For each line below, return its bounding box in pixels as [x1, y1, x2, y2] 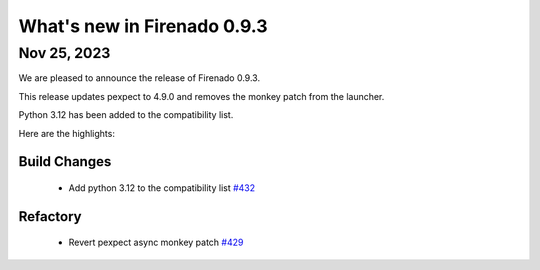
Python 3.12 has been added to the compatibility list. [18, 109, 234, 121]
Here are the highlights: [18, 127, 115, 139]
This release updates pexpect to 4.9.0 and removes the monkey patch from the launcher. [18, 90, 385, 102]
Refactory [18, 208, 82, 225]
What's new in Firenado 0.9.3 [18, 15, 269, 37]
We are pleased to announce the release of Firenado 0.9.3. [18, 72, 260, 84]
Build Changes [18, 153, 112, 170]
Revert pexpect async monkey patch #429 [68, 236, 244, 249]
